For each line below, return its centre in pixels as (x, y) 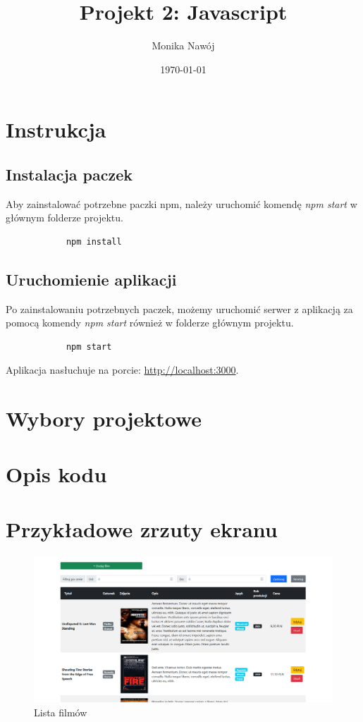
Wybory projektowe (104, 418)
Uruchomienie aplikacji (91, 279)
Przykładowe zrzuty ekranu (142, 529)
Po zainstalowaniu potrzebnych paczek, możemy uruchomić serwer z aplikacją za (179, 308)
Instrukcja (56, 129)
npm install (94, 241)
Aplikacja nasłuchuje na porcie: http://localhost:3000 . (122, 370)
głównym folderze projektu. (64, 218)
